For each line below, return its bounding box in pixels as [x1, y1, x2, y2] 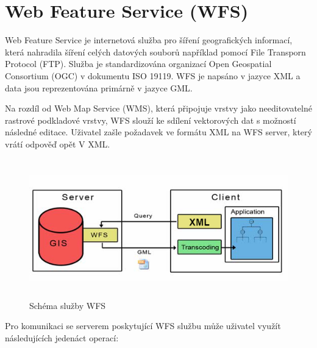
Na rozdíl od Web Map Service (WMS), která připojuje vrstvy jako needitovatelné [5, 102, 312, 115]
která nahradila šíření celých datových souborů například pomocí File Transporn [5, 45, 306, 58]
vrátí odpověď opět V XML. [5, 137, 110, 150]
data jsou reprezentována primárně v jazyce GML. [5, 81, 193, 94]
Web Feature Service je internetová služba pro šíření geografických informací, [5, 34, 293, 46]
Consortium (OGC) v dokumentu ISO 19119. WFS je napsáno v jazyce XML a [5, 69, 301, 82]
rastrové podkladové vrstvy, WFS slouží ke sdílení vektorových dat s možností [5, 113, 296, 126]
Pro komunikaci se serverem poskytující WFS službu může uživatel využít [5, 319, 281, 332]
